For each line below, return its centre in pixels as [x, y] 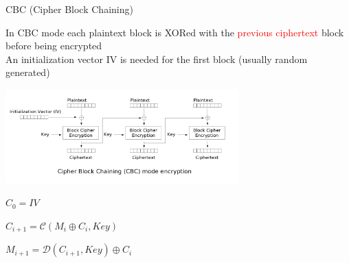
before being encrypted [54, 46]
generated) [28, 72]
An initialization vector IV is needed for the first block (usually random [157, 59]
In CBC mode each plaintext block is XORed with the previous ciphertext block [175, 32]
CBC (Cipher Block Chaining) [69, 9]
